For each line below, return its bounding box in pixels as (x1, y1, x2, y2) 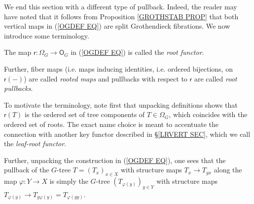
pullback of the (4, 164, 49, 175)
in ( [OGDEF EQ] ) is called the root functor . (71, 47, 204, 57)
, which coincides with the (169, 109, 248, 120)
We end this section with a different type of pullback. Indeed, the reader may (4, 1, 237, 11)
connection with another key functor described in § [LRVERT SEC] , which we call (4, 128, 251, 139)
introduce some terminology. (4, 30, 89, 41)
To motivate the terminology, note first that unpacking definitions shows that (4, 99, 238, 110)
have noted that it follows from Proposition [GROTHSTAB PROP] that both (4, 11, 239, 21)
